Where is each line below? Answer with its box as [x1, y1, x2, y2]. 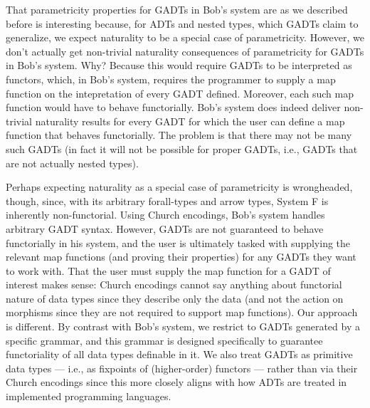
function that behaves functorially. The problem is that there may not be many [6, 127, 352, 142]
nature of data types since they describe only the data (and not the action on [6, 291, 344, 305]
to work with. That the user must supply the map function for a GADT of [6, 263, 331, 278]
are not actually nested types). [6, 155, 139, 170]
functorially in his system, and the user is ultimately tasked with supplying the [6, 235, 351, 250]
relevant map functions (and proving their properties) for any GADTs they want [6, 249, 356, 264]
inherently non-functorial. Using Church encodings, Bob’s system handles [6, 207, 325, 222]
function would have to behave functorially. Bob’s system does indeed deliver [6, 100, 341, 115]
